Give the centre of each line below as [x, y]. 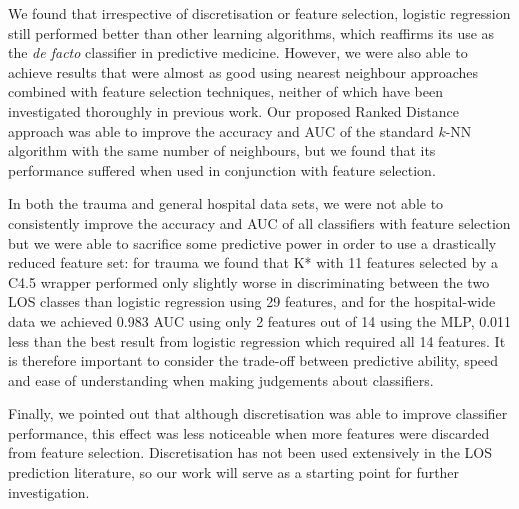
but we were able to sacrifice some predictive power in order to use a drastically [252, 242]
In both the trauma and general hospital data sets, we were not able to [226, 203]
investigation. [49, 491]
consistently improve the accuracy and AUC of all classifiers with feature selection [259, 222]
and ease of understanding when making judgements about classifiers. [221, 379]
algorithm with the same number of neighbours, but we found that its [222, 150]
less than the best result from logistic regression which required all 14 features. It [257, 340]
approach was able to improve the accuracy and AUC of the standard [221, 130]
